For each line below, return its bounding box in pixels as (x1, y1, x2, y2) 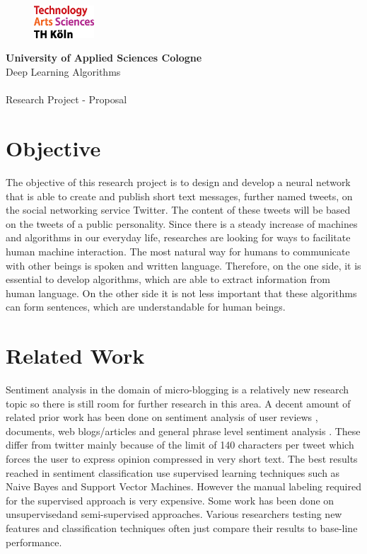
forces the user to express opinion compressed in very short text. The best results (6, 451, 358, 466)
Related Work (6, 341, 145, 370)
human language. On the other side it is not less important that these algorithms (6, 285, 357, 300)
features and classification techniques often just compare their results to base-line (6, 520, 358, 535)
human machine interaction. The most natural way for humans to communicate (6, 243, 350, 258)
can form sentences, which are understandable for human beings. (6, 299, 286, 314)
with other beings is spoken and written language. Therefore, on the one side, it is (6, 258, 361, 272)
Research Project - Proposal (6, 92, 127, 107)
